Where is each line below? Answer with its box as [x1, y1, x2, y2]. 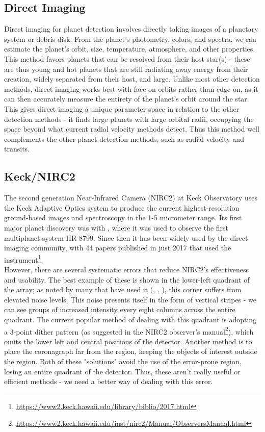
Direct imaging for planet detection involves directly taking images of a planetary [4, 23, 258, 34]
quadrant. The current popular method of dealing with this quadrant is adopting [4, 314, 257, 324]
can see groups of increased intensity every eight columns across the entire [4, 304, 235, 315]
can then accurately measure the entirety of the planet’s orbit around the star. [4, 93, 249, 104]
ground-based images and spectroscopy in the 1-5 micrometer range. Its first [4, 212, 242, 223]
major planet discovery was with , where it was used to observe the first [4, 222, 229, 233]
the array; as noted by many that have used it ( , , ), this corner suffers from [4, 284, 242, 295]
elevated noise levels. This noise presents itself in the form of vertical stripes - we [4, 294, 257, 304]
